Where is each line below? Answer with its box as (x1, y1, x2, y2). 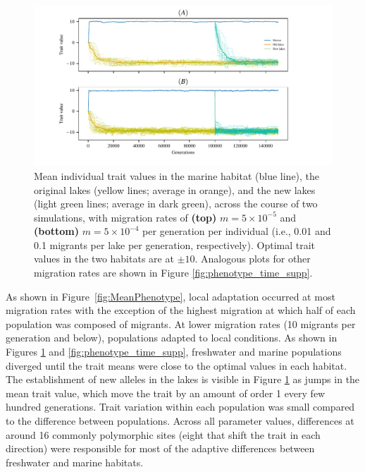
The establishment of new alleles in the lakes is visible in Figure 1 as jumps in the (6, 372, 360, 387)
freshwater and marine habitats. (6, 454, 144, 469)
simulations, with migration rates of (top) (34, 210, 217, 224)
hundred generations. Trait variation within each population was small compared (6, 399, 355, 414)
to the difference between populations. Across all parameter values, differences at (6, 413, 354, 428)
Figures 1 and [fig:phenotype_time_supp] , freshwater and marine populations (6, 344, 342, 359)
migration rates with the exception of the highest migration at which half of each (6, 303, 356, 317)
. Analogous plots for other (194, 251, 311, 266)
